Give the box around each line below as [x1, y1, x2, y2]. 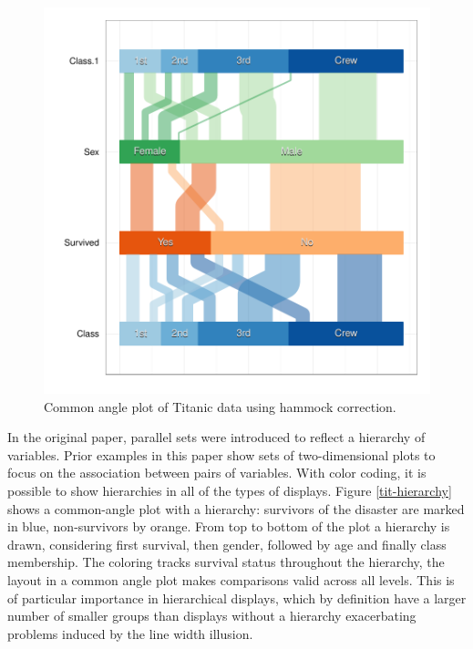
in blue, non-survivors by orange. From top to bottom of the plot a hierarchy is [7, 517, 450, 536]
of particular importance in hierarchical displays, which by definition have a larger [7, 588, 467, 607]
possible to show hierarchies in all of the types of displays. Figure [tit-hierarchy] [7, 480, 452, 500]
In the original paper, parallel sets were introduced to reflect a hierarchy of [7, 428, 426, 447]
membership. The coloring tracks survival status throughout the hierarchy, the [7, 552, 445, 572]
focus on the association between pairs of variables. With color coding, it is [7, 463, 427, 482]
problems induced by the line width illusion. [7, 623, 253, 643]
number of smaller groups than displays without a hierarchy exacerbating [7, 606, 416, 625]
